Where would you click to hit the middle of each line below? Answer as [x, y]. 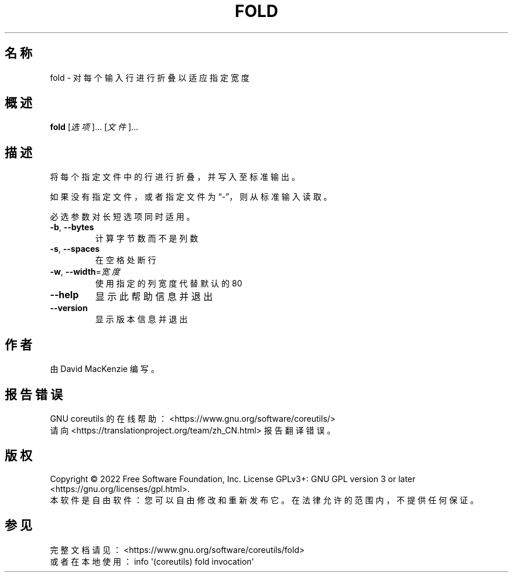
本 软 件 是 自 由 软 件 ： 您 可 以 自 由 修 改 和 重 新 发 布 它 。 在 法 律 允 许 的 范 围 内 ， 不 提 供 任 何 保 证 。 [264, 500]
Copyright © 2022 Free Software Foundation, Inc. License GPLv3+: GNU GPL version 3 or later [233, 479]
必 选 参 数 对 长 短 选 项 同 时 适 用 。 [122, 217]
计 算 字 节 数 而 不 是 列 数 [147, 238]
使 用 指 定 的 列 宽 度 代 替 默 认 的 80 [169, 284]
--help [64, 295]
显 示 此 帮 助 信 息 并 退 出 [154, 297]
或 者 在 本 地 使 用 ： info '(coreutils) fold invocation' [152, 561]
